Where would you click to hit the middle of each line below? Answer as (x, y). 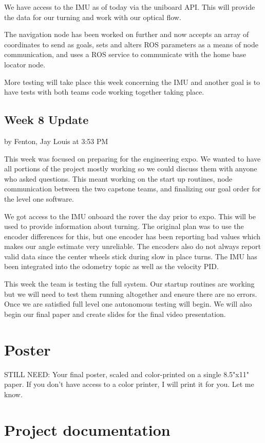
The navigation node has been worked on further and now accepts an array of (127, 34)
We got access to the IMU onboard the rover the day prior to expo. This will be (130, 216)
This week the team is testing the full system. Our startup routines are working (129, 284)
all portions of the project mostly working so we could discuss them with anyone (131, 169)
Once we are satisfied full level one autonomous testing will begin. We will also (128, 304)
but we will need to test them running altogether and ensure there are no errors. (131, 294)
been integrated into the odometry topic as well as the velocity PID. (111, 266)
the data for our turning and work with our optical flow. (93, 17)
